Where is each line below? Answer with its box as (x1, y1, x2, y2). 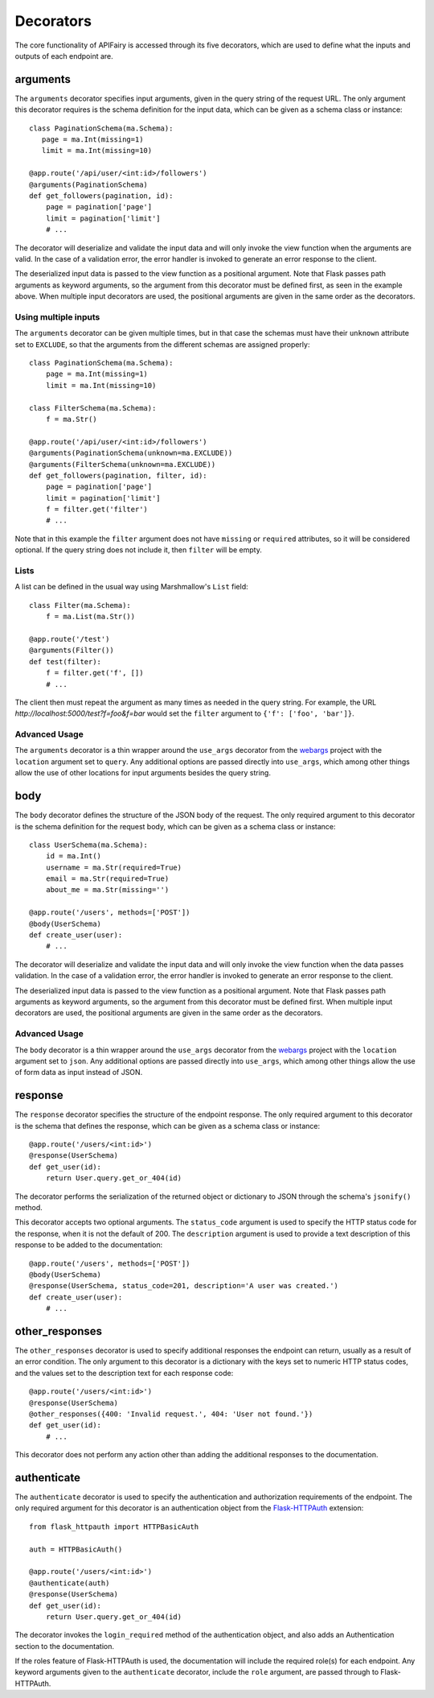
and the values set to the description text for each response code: (14, 1368, 234, 1378)
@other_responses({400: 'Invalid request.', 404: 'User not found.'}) (29, 1409, 313, 1419)
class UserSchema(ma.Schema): (29, 840, 149, 849)
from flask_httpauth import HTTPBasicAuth (29, 1522, 199, 1531)
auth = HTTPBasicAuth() (29, 1544, 123, 1554)
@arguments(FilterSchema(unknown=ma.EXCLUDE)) (29, 460, 216, 469)
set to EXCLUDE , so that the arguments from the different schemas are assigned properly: (14, 339, 310, 349)
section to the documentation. (14, 1641, 114, 1650)
